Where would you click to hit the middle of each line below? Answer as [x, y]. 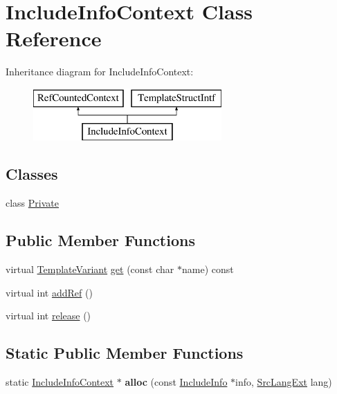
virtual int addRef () [49, 292]
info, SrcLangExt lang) [284, 382]
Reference [54, 38]
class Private [32, 203]
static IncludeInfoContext [60, 382]
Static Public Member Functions [125, 353]
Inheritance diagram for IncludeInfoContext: [100, 72]
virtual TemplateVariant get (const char [90, 269]
